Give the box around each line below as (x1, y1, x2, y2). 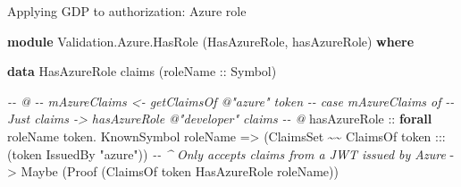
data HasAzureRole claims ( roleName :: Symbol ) (7, 62, 277, 81)
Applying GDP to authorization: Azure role (7, 2, 247, 20)
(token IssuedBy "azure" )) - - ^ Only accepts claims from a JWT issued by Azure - (7, 144, 455, 163)
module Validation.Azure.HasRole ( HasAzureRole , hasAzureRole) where (7, 31, 415, 50)
